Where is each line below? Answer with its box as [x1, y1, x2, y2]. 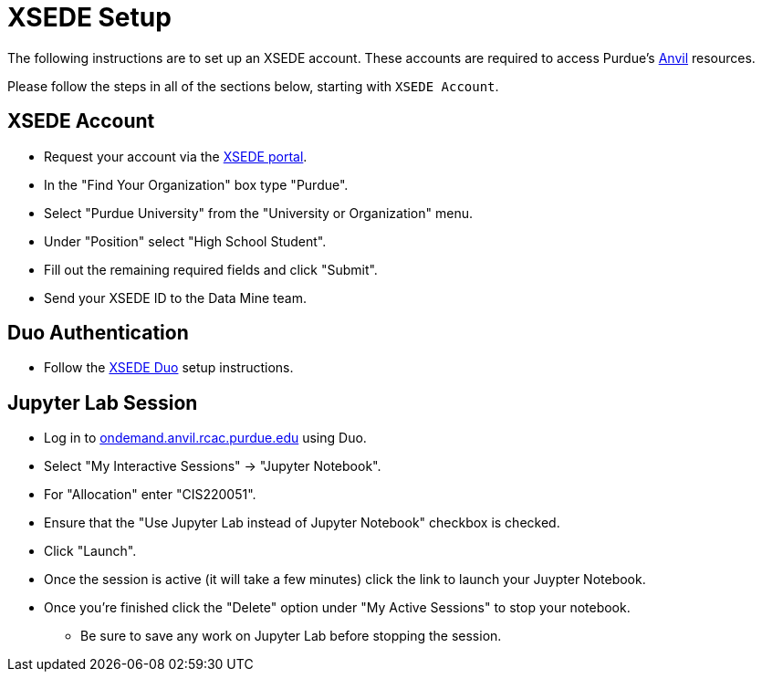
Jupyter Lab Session [7, 391, 198, 414]
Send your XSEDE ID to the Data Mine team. [44, 289, 307, 306]
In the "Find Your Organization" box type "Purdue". [44, 176, 349, 193]
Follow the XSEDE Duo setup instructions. [44, 360, 294, 376]
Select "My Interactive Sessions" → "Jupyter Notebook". [44, 458, 381, 475]
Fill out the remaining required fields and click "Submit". [44, 261, 378, 277]
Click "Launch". [44, 543, 137, 559]
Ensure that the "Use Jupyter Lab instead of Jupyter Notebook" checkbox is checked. [44, 515, 560, 531]
